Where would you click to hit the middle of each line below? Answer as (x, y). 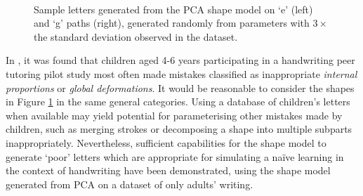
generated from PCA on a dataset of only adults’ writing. (130, 184)
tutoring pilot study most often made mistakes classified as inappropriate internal (181, 73)
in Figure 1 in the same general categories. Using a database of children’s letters (178, 102)
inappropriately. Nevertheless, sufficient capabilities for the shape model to (166, 142)
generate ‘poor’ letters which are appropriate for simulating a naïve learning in (175, 156)
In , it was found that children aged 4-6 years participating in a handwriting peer (180, 60)
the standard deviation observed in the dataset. (136, 36)
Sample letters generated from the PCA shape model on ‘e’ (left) (173, 9)
